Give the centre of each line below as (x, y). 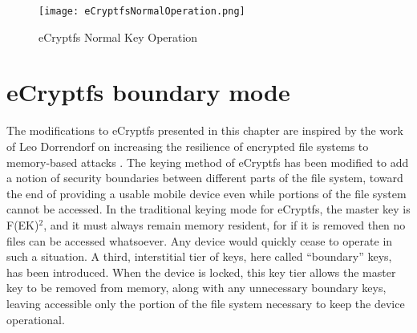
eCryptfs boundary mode (148, 92)
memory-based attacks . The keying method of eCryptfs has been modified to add (208, 162)
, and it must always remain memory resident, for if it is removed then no (225, 224)
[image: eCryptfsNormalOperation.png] (142, 11)
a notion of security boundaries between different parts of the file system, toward (205, 178)
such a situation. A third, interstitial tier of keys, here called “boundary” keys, (199, 256)
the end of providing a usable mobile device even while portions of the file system (206, 193)
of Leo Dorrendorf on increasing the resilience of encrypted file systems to (188, 146)
